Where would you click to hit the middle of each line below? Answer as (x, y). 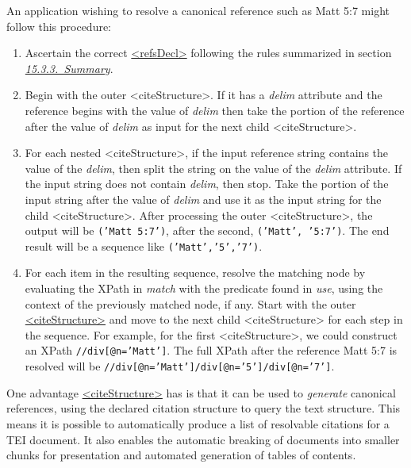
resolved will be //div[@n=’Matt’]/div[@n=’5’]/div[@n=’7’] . (180, 366)
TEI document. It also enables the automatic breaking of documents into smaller (203, 439)
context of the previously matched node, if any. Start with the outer (190, 303)
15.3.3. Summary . (69, 68)
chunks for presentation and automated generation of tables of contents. (181, 455)
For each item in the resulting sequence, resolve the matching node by (195, 272)
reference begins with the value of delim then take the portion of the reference (215, 110)
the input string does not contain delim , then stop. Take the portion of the (207, 184)
